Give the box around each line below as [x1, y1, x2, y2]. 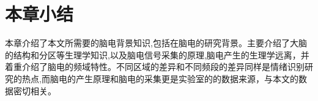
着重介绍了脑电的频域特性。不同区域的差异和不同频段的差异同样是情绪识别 [5, 60, 305, 73]
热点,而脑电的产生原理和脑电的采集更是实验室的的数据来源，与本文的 [21, 72, 298, 85]
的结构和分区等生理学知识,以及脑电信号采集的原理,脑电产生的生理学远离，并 [5, 48, 309, 61]
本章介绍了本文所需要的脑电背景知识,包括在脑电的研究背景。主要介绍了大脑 [5, 37, 307, 49]
